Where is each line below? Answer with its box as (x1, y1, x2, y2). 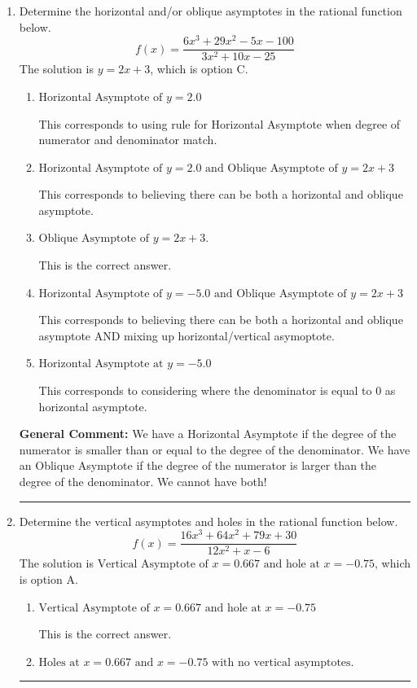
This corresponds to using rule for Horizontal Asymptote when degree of (38, 115, 401, 132)
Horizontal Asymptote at (38, 358, 164, 370)
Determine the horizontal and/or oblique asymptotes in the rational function (19, 2, 402, 19)
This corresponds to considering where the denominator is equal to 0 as (38, 382, 396, 399)
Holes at (38, 656, 80, 668)
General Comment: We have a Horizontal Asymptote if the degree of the (19, 425, 397, 442)
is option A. (19, 570, 78, 587)
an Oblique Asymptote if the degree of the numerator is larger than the (19, 457, 377, 474)
